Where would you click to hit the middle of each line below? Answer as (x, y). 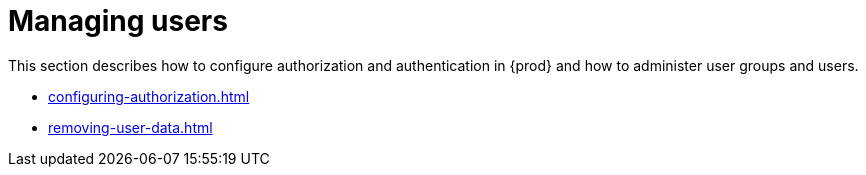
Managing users (118, 21)
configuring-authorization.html (149, 96)
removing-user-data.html (130, 127)
